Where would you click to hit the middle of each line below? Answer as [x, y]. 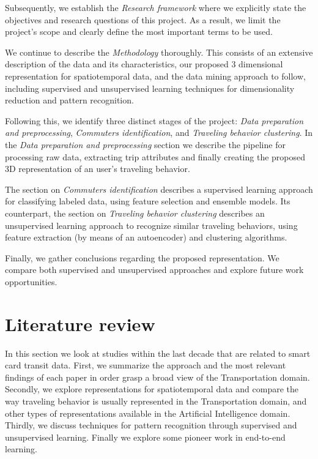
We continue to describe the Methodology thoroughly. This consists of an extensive [159, 52]
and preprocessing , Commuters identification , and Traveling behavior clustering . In [159, 132]
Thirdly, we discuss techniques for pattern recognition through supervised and [151, 425]
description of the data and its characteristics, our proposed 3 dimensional [144, 64]
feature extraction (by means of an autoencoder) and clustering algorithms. [146, 237]
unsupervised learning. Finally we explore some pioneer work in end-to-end [145, 437]
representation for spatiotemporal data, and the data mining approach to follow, [155, 76]
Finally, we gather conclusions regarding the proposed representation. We [142, 257]
